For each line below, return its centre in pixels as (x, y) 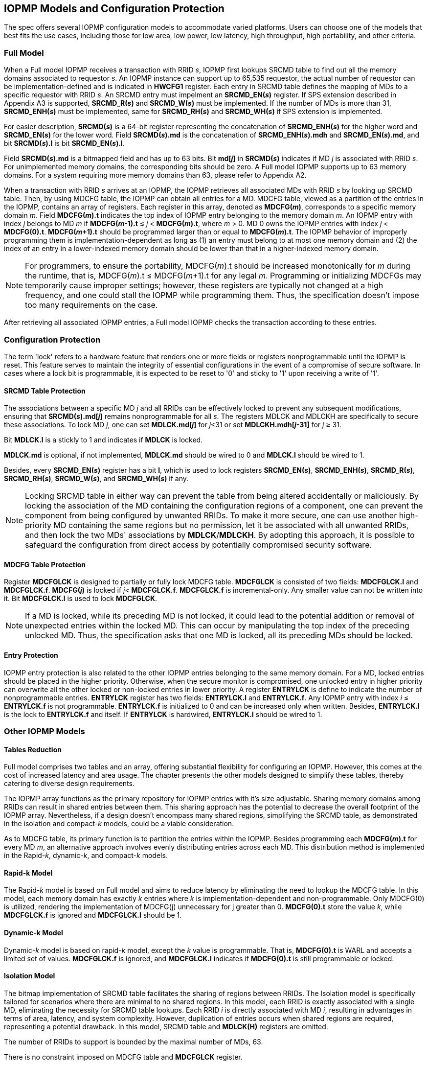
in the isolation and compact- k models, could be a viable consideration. (119, 824)
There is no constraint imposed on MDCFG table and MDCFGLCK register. (123, 1057)
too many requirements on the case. (91, 305)
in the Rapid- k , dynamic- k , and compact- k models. (86, 856)
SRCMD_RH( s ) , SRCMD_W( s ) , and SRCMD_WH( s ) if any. (96, 479)
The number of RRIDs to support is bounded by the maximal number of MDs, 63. (134, 1042)
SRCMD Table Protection (45, 391)
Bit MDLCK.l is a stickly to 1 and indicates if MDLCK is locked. (103, 440)
